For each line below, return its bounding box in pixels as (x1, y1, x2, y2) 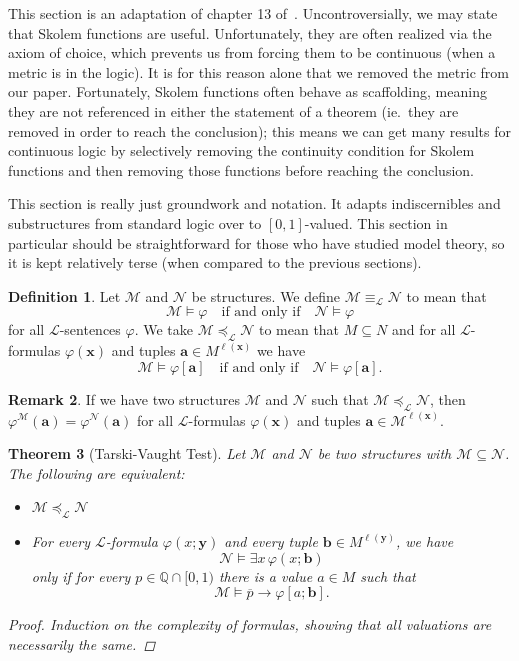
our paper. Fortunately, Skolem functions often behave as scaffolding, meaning (8, 81, 487, 102)
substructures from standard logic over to (8, 212, 262, 233)
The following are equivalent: (8, 462, 185, 483)
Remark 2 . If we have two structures (8, 388, 240, 409)
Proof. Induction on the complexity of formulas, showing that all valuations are (8, 614, 492, 635)
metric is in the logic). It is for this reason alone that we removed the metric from (8, 61, 509, 82)
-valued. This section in (304, 212, 448, 233)
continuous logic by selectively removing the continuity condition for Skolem (8, 140, 475, 161)
